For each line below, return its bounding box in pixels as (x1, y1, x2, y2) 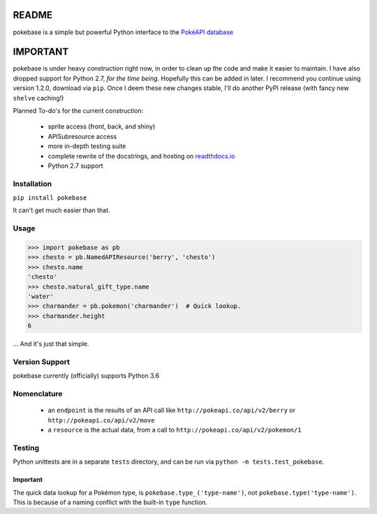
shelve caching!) (13, 94, 64, 102)
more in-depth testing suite (47, 142, 126, 150)
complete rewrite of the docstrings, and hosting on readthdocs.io (47, 152, 235, 160)
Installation (13, 179, 52, 189)
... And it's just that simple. (13, 339, 89, 348)
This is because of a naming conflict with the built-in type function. (13, 498, 208, 506)
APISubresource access (47, 132, 117, 140)
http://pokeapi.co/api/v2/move (47, 416, 155, 424)
